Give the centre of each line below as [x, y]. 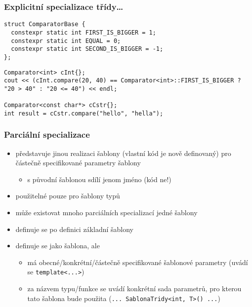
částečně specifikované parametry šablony [78, 163]
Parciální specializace [47, 134]
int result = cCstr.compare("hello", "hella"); [84, 113]
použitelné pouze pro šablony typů [68, 196]
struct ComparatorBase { [45, 24]
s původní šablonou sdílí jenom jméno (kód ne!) [99, 179]
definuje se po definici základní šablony [74, 229]
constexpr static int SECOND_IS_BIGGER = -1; [87, 49]
